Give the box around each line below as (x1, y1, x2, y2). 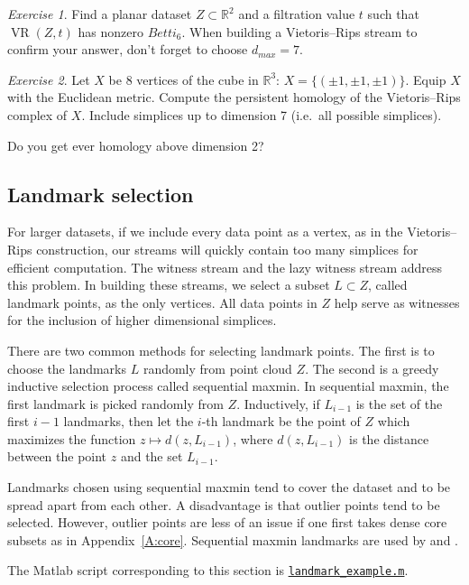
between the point (7, 447, 107, 466)
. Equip (405, 70, 446, 88)
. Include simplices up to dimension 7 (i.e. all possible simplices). (81, 105, 442, 124)
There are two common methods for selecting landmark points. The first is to (7, 340, 435, 359)
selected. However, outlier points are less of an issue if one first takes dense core (7, 513, 447, 532)
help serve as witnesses (334, 292, 460, 311)
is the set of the (355, 394, 443, 413)
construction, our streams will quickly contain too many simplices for (36, 239, 418, 258)
